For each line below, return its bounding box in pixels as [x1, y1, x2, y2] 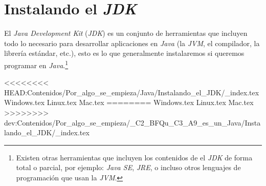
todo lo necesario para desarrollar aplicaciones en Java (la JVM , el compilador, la [4, 37, 260, 48]
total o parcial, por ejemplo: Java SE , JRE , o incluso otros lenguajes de [16, 162, 241, 173]
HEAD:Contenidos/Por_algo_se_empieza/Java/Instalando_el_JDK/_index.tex [4, 87, 259, 97]
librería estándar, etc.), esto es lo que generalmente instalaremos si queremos [4, 48, 245, 58]
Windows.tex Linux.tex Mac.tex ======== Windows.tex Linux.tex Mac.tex [4, 97, 254, 108]
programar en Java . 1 [4, 58, 69, 70]
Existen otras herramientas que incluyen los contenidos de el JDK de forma [16, 152, 253, 162]
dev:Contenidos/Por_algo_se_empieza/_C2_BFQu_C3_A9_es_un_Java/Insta [4, 117, 261, 128]
